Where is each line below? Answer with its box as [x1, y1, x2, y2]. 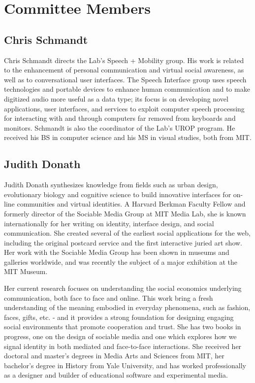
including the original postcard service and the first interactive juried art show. [4, 237, 243, 247]
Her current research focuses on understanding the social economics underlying [4, 283, 242, 293]
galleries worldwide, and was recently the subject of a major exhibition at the [4, 256, 238, 267]
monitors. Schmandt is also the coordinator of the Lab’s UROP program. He [4, 122, 235, 133]
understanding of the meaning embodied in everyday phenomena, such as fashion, [4, 302, 251, 313]
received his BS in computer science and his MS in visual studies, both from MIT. [4, 132, 252, 142]
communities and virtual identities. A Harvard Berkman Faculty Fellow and [17, 199, 246, 209]
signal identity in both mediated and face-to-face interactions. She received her [4, 341, 242, 351]
